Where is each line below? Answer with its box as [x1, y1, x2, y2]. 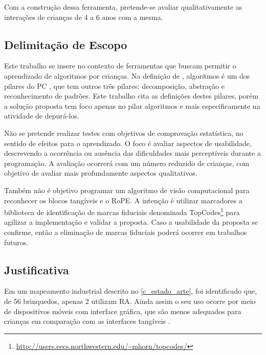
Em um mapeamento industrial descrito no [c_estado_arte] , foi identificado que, [4, 286, 257, 296]
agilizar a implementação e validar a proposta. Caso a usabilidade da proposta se [4, 217, 258, 227]
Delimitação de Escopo [4, 36, 127, 52]
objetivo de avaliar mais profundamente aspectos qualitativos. [4, 168, 197, 178]
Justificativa [4, 262, 69, 277]
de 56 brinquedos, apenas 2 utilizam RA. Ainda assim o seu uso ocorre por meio [4, 295, 256, 306]
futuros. [4, 236, 29, 247]
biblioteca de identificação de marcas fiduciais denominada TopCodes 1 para [4, 205, 240, 217]
